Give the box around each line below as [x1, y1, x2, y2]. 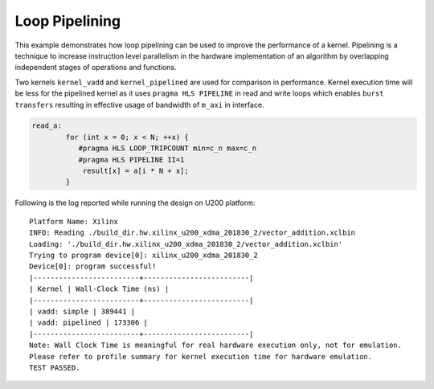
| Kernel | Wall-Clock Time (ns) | [29, 285, 170, 293]
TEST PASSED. [29, 362, 80, 372]
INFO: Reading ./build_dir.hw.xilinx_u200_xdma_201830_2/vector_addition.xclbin [29, 228, 356, 237]
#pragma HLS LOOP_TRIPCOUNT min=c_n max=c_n [78, 144, 257, 153]
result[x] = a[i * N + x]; [82, 166, 189, 176]
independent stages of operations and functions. [14, 63, 177, 72]
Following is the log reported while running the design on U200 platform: [14, 198, 256, 208]
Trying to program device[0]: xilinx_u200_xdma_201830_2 [29, 250, 259, 260]
